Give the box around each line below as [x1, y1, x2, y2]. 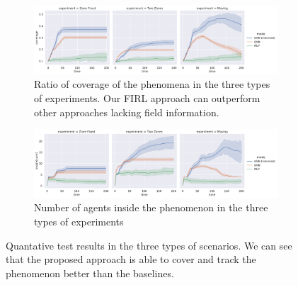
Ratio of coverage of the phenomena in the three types [34, 77, 270, 91]
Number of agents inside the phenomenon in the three [34, 200, 268, 215]
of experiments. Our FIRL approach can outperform [34, 90, 260, 105]
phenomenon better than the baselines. [6, 265, 174, 280]
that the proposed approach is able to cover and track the [6, 252, 256, 267]
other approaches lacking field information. [34, 104, 219, 119]
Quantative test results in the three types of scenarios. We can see [6, 238, 292, 252]
